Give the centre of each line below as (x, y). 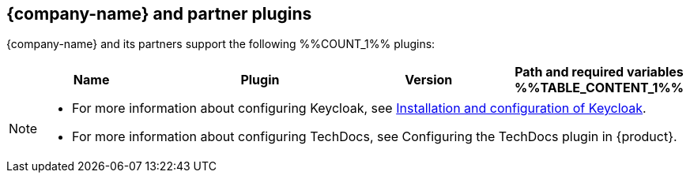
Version (429, 80)
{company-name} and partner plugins (159, 14)
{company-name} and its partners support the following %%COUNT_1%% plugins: (221, 44)
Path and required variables (599, 72)
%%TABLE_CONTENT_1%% (599, 88)
